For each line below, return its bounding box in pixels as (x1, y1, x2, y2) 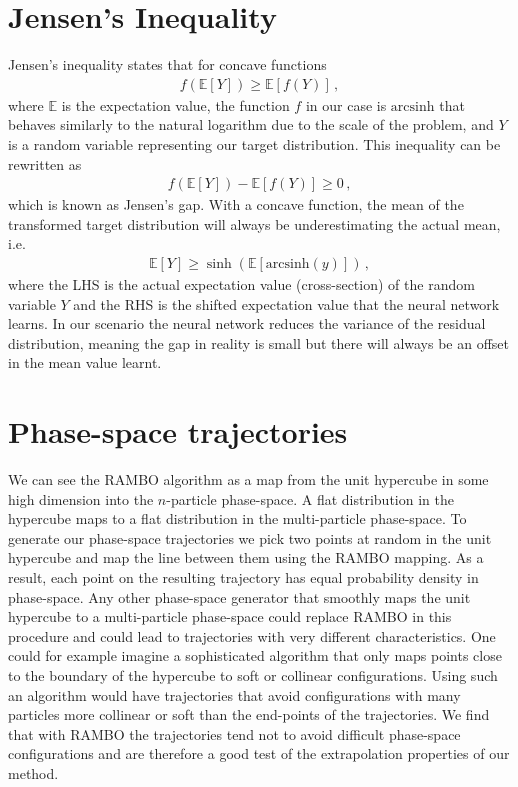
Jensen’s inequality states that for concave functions (8, 54, 327, 75)
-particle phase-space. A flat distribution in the (166, 488, 454, 509)
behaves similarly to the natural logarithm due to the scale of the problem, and (8, 114, 494, 135)
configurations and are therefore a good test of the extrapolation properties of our (8, 743, 510, 764)
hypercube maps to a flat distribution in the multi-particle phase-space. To (8, 508, 467, 529)
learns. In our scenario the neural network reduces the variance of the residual (8, 313, 486, 334)
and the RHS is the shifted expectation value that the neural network (73, 293, 500, 314)
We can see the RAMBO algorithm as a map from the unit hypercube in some (8, 469, 489, 490)
